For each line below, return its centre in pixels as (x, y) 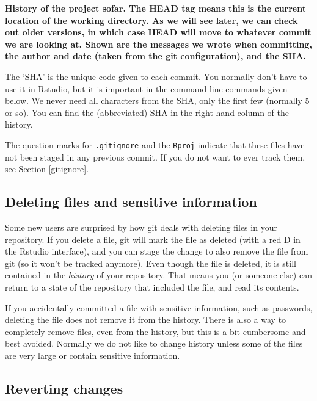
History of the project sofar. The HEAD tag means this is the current (155, 8)
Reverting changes (64, 388)
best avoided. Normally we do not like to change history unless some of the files (154, 343)
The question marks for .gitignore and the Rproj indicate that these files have (155, 144)
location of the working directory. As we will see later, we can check (151, 20)
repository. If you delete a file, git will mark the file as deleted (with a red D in (153, 239)
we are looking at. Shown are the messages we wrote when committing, (158, 44)
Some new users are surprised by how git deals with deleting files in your (141, 227)
